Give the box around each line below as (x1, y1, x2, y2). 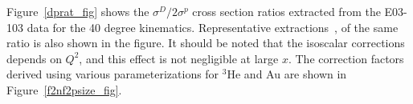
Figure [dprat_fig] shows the (6, 3, 149, 19)
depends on (6, 50, 62, 66)
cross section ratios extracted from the (192, 3, 381, 19)
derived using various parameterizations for (6, 66, 219, 82)
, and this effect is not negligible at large (79, 50, 279, 66)
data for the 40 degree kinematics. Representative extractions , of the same (27, 18, 399, 35)
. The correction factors (288, 50, 404, 66)
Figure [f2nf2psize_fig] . (6, 81, 122, 98)
